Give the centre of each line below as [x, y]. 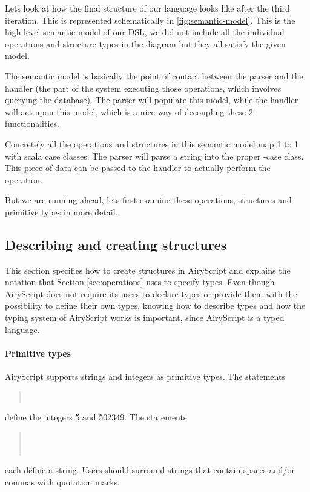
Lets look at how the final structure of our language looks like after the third [147, 8]
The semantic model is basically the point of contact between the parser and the [154, 76]
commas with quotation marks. [62, 481]
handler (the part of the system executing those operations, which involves [143, 88]
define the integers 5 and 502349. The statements [96, 417]
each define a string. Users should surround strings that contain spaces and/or [150, 470]
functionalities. [32, 123]
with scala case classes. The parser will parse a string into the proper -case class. [154, 156]
